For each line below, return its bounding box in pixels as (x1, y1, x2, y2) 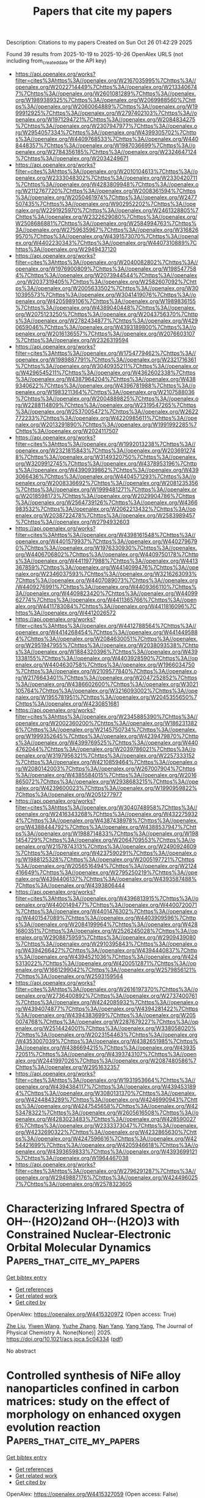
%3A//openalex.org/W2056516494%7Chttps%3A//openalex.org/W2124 (15, 862, 197, 869)
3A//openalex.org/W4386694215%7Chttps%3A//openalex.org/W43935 (15, 1043, 196, 1051)
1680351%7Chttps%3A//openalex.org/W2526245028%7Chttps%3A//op (15, 927, 198, 934)
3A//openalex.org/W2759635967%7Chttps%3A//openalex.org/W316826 (15, 226, 199, 233)
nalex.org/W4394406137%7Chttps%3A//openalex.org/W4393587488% (15, 875, 197, 882)
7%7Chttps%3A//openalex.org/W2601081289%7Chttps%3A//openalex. (15, 90, 196, 97)
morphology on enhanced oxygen (6, 1408, 181, 1422)
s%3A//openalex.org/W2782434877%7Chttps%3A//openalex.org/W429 (15, 316, 198, 324)
